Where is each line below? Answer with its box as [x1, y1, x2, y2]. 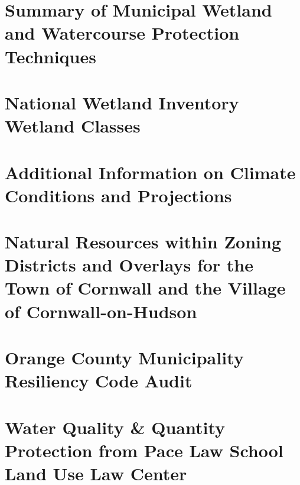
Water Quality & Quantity [5, 415, 226, 439]
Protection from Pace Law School [5, 438, 283, 462]
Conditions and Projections [5, 183, 232, 207]
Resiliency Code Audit [5, 368, 193, 393]
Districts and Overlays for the [5, 253, 254, 277]
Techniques [5, 44, 96, 68]
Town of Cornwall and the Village [5, 276, 286, 300]
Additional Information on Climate [5, 160, 296, 184]
